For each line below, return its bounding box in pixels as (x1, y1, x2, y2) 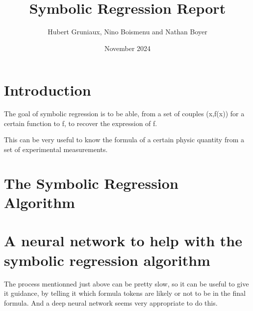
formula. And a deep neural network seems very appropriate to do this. (4, 297, 218, 308)
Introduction (4, 80, 91, 100)
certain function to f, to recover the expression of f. (4, 118, 157, 128)
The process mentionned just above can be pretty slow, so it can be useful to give (4, 278, 249, 288)
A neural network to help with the (4, 231, 242, 251)
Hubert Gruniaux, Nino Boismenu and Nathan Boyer (48, 26, 207, 37)
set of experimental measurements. (4, 144, 108, 155)
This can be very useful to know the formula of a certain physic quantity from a (4, 134, 244, 145)
